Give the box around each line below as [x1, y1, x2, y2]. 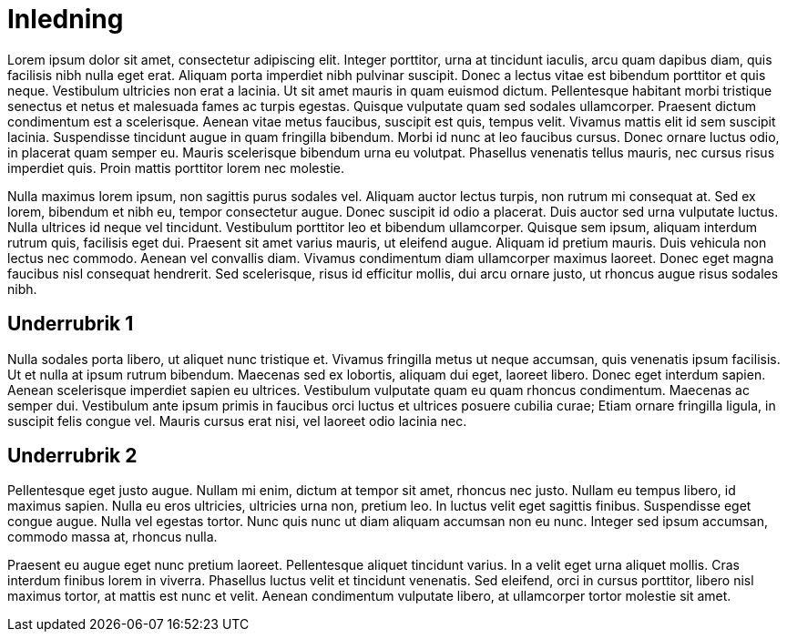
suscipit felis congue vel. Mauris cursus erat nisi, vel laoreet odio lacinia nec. [7, 412, 467, 429]
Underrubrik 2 [7, 444, 138, 468]
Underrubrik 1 [7, 312, 134, 336]
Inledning [7, 4, 124, 35]
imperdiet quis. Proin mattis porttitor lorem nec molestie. [7, 159, 345, 176]
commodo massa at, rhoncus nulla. [7, 529, 218, 545]
